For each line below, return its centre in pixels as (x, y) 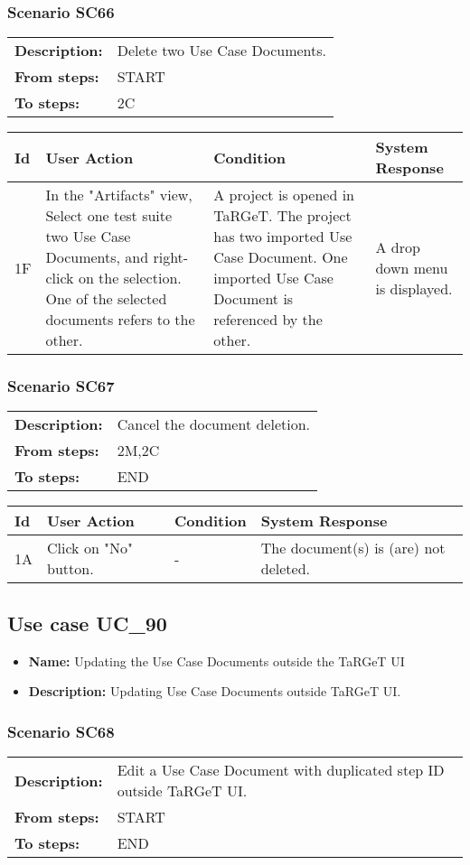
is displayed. (414, 288)
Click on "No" (90, 548)
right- (171, 257)
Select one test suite (109, 216)
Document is (254, 299)
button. (70, 569)
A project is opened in (284, 195)
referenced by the (268, 320)
